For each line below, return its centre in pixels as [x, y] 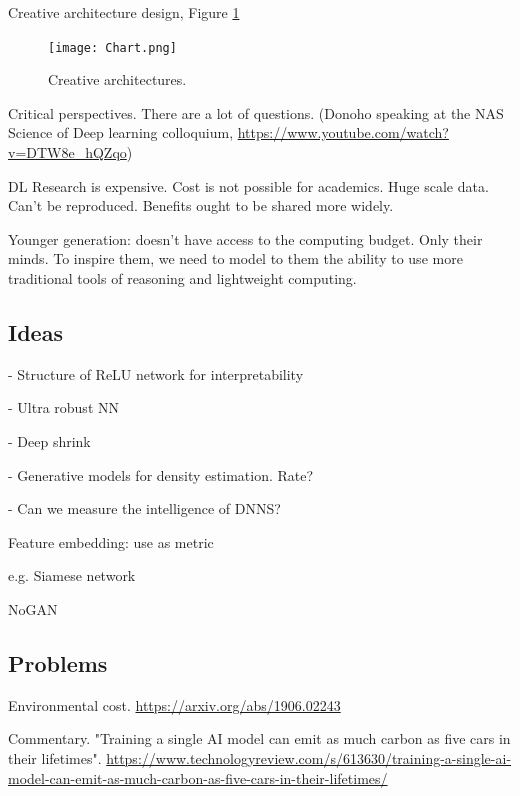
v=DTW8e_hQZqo [67, 152]
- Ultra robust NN [63, 407]
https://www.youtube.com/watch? [343, 132]
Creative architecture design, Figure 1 [124, 12]
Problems [58, 662]
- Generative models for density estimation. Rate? [161, 474]
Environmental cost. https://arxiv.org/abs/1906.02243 [174, 704]
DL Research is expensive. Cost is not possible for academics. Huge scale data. [248, 185]
